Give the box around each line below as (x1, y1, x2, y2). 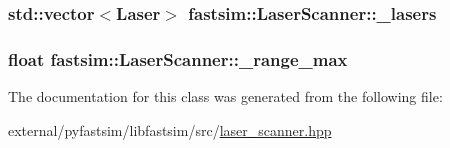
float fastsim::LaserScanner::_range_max (8, 46, 348, 71)
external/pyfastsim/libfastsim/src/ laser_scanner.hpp (8, 119, 332, 140)
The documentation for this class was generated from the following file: (8, 86, 443, 107)
